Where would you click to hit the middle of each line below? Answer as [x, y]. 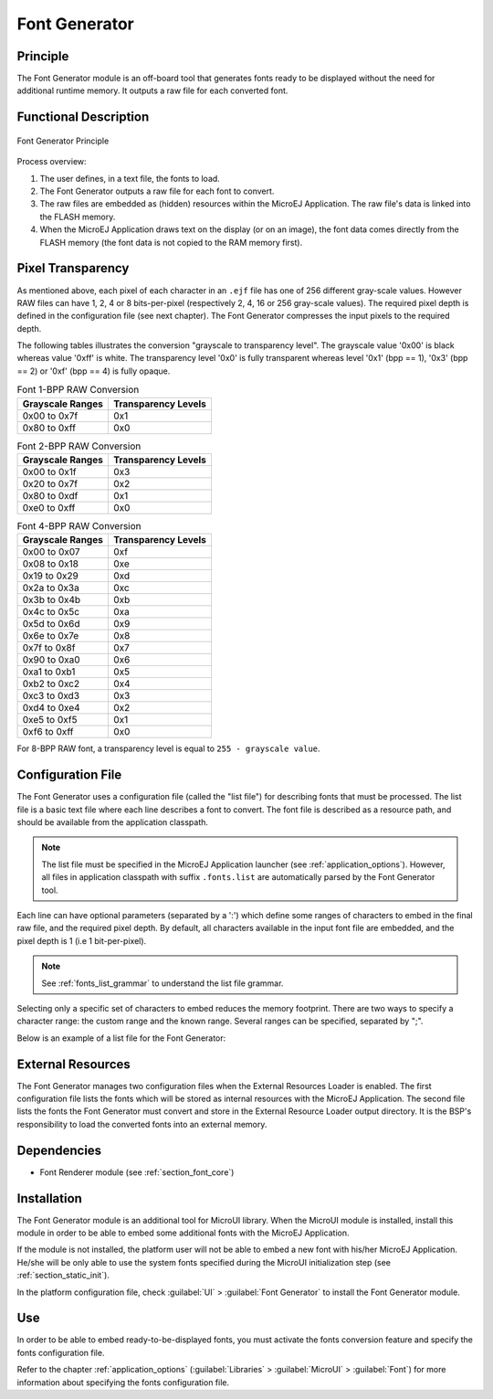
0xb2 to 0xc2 [51, 684]
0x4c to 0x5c [51, 612]
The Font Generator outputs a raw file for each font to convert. [157, 191]
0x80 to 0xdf [50, 495]
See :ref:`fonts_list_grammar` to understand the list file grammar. [163, 983]
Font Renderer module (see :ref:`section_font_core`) [137, 1172]
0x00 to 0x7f [50, 416]
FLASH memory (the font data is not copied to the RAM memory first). [171, 242]
